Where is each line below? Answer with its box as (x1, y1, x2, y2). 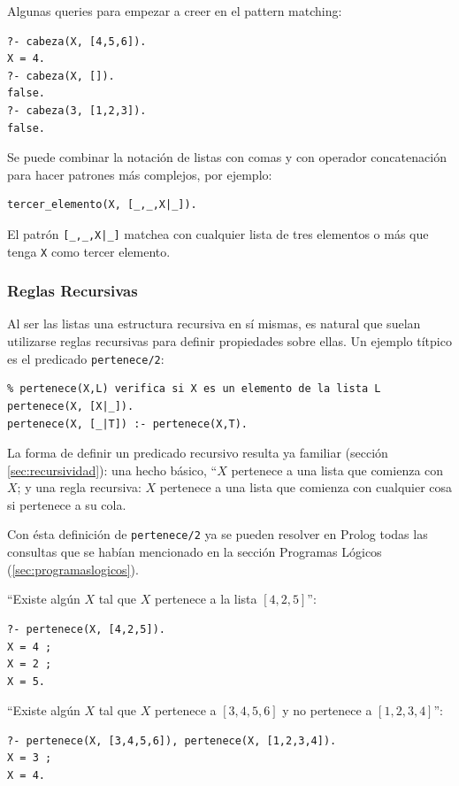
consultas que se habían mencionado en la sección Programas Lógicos (7, 543, 382, 561)
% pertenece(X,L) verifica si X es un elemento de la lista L (7, 382, 381, 396)
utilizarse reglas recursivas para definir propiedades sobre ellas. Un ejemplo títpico (7, 332, 452, 351)
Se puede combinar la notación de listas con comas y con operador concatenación (7, 148, 447, 166)
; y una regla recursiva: (17, 478, 142, 497)
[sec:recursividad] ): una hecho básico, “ (7, 460, 218, 479)
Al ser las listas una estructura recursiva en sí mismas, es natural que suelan (7, 314, 421, 333)
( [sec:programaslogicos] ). (7, 559, 139, 578)
